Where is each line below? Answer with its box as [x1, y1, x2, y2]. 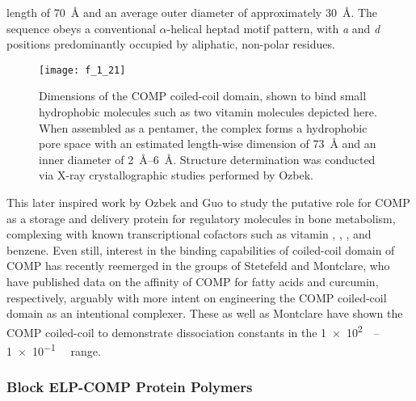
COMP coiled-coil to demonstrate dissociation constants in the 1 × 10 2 [6, 321, 363, 340]
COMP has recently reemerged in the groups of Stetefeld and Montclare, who [6, 257, 390, 274]
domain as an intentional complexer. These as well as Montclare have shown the [6, 305, 403, 322]
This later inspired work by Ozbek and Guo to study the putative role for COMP [6, 194, 410, 210]
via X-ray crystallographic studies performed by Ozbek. [39, 167, 313, 184]
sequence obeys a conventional [6, 19, 156, 36]
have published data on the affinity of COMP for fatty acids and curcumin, [6, 272, 379, 289]
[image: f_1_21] [39, 64, 126, 76]
